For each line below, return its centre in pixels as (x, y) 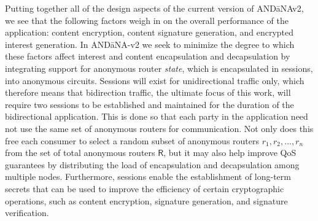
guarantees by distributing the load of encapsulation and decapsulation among (152, 164)
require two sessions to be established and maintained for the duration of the (149, 104)
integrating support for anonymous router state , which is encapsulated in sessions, (159, 68)
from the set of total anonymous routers (80, 153)
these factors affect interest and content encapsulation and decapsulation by (148, 56)
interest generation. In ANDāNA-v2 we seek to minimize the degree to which (150, 44)
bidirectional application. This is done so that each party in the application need (157, 116)
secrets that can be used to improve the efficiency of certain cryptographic (145, 188)
